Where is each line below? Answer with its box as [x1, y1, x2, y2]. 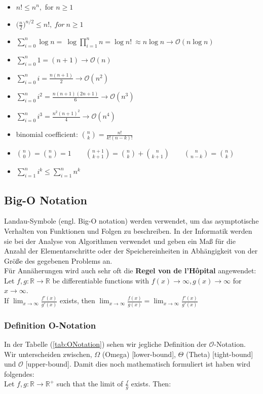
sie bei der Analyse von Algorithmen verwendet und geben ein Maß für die [4, 235, 236, 246]
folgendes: [4, 368, 34, 379]
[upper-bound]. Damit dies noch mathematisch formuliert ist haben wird [25, 359, 251, 369]
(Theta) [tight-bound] [185, 348, 253, 359]
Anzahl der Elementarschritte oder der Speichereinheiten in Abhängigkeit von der [4, 245, 258, 256]
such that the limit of [56, 378, 123, 389]
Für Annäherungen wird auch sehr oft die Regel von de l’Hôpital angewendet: [4, 265, 256, 276]
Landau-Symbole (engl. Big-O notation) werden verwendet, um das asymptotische [4, 216, 259, 226]
